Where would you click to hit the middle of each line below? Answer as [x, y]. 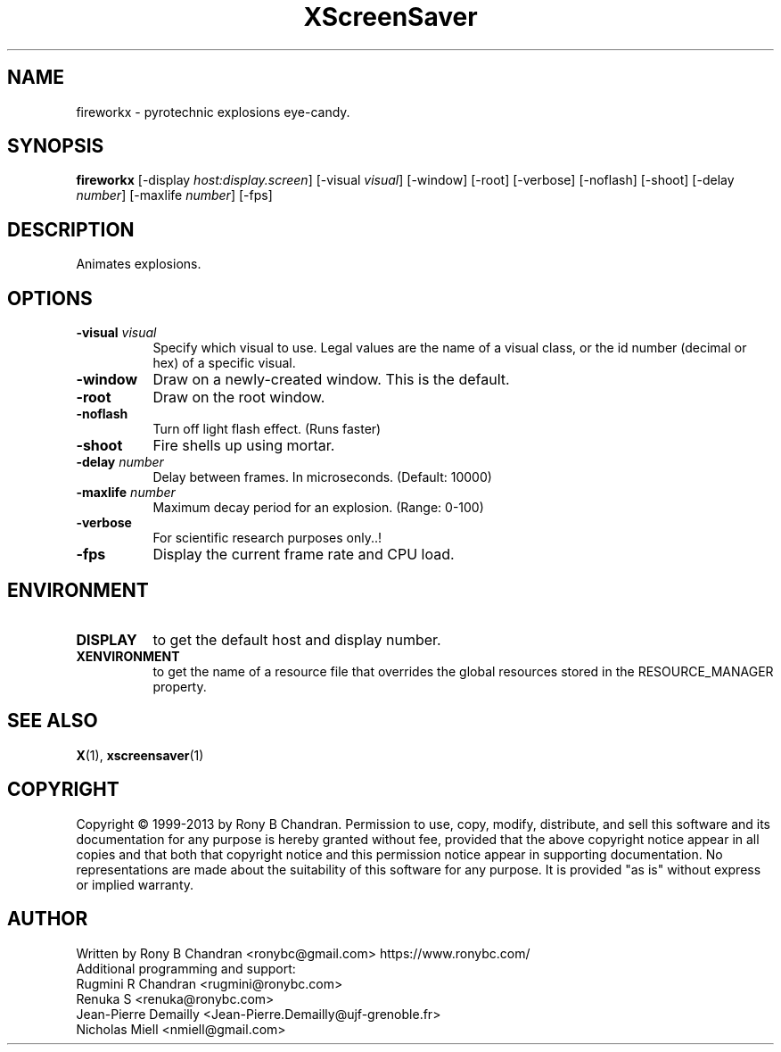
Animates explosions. [139, 264]
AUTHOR [48, 919]
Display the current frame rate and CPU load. [304, 555]
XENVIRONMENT [128, 656]
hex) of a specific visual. [224, 363]
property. [180, 686]
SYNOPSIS [56, 146]
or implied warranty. [135, 884]
